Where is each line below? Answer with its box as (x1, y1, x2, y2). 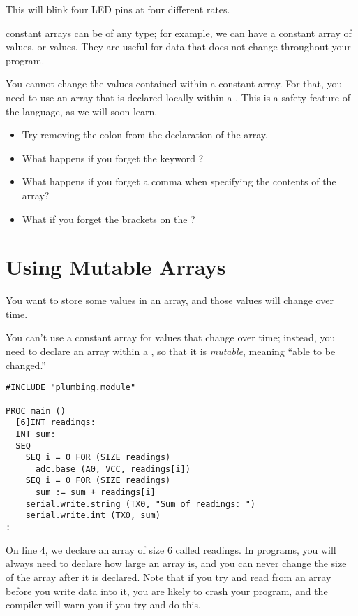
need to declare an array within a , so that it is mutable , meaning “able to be (6, 344, 336, 359)
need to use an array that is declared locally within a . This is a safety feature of (6, 89, 351, 104)
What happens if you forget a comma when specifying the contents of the (22, 174, 336, 189)
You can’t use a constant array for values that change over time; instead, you (6, 330, 336, 345)
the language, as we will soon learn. (6, 103, 158, 118)
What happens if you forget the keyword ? (22, 150, 204, 165)
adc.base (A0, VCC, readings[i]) (35, 464, 191, 474)
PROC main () (6, 406, 66, 416)
